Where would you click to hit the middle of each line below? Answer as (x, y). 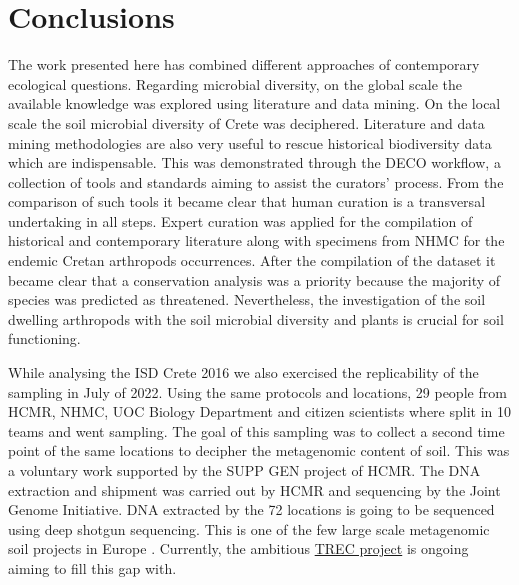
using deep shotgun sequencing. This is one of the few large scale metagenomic (249, 528)
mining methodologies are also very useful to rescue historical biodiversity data (250, 142)
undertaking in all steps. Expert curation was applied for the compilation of (240, 220)
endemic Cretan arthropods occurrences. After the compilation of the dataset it (252, 260)
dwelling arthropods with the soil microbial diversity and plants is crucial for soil (256, 318)
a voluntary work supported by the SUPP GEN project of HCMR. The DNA (244, 470)
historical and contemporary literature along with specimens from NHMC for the (256, 240)
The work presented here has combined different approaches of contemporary (244, 64)
